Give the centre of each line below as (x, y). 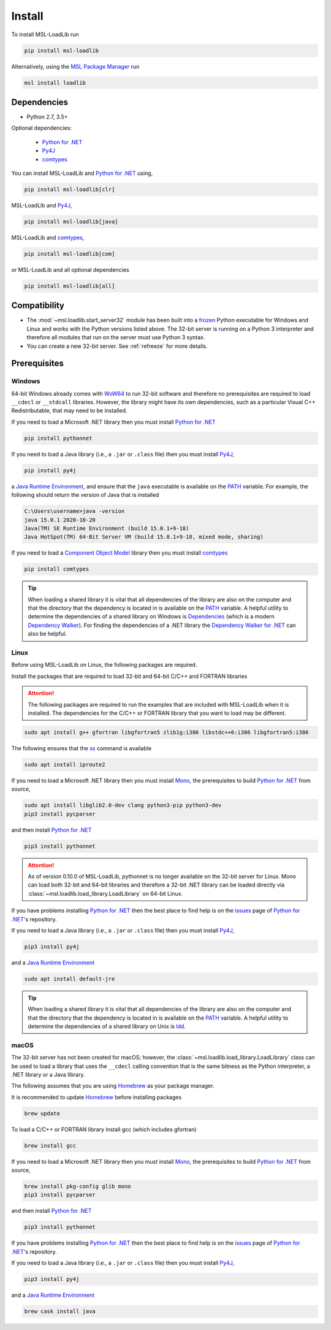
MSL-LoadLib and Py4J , (42, 205)
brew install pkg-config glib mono (78, 1186)
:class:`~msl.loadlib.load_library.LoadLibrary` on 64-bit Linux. (105, 893)
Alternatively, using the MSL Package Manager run (75, 66)
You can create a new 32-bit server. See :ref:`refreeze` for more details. (117, 346)
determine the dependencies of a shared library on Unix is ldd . (107, 1026)
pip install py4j (50, 470)
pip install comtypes (57, 569)
